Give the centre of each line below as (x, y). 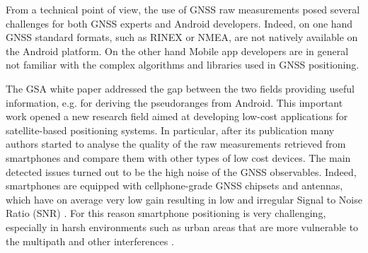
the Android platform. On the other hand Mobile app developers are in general (177, 51)
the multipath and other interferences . (90, 241)
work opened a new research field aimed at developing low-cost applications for (177, 116)
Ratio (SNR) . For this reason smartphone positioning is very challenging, (166, 213)
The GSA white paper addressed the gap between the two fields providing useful (180, 88)
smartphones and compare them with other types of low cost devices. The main (178, 157)
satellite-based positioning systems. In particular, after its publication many (170, 130)
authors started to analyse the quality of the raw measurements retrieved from (176, 144)
